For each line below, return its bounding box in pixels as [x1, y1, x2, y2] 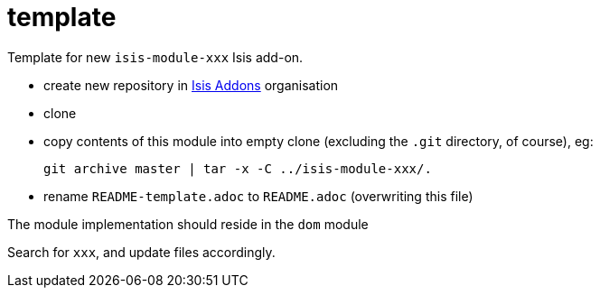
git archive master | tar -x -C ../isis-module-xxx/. [43, 161, 432, 176]
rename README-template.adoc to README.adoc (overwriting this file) [43, 188, 473, 204]
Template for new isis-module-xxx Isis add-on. [7, 49, 304, 65]
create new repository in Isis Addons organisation [43, 77, 339, 93]
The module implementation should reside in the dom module [7, 216, 369, 232]
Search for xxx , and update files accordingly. [7, 244, 276, 260]
